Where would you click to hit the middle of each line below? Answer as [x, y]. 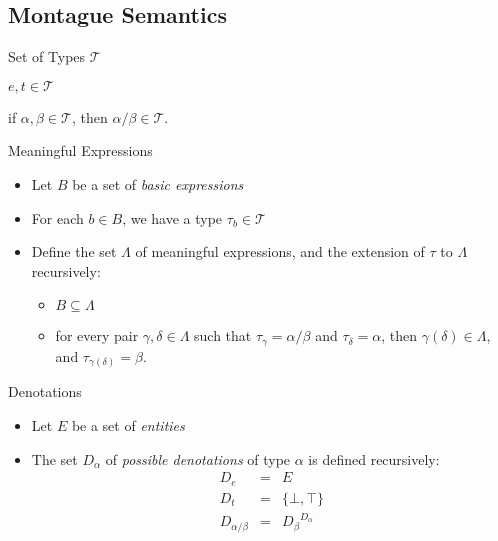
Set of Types [47, 56]
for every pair [97, 335]
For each [57, 217]
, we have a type [172, 217]
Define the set [74, 251]
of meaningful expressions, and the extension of [280, 251]
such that [223, 335]
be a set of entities [128, 424]
